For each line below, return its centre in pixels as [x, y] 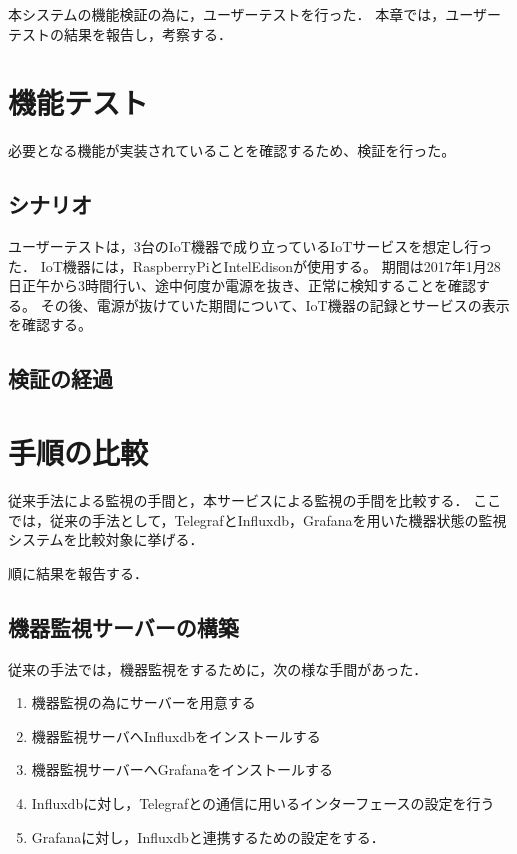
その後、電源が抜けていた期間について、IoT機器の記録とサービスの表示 [275, 304]
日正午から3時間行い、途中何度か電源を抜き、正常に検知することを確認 [242, 285]
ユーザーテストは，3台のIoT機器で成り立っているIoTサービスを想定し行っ [250, 246]
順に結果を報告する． [78, 572]
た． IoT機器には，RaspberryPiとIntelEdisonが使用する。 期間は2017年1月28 [254, 265]
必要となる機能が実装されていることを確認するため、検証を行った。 [232, 150]
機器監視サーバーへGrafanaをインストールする [182, 769]
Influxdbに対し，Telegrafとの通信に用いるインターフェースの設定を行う [263, 802]
